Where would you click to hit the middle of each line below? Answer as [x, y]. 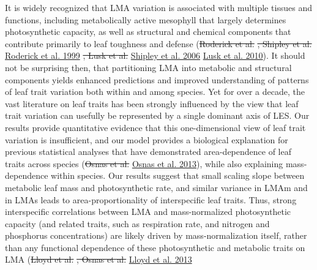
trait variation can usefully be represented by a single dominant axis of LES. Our [157, 115]
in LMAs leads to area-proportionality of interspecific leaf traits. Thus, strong [151, 199]
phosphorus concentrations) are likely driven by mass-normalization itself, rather [156, 235]
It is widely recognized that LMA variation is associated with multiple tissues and [159, 7]
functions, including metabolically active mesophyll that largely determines [146, 19]
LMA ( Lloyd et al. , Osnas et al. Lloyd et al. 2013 [99, 259]
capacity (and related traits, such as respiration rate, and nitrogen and [137, 223]
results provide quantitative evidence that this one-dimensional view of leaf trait [155, 127]
